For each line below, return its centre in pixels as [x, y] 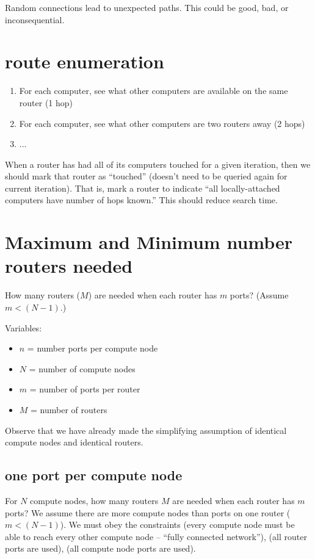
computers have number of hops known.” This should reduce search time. [141, 200]
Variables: [24, 327]
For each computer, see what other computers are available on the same [154, 91]
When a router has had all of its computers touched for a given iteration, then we [158, 164]
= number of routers [69, 409]
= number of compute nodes [82, 368]
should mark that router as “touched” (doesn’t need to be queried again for [146, 176]
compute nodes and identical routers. [74, 442]
